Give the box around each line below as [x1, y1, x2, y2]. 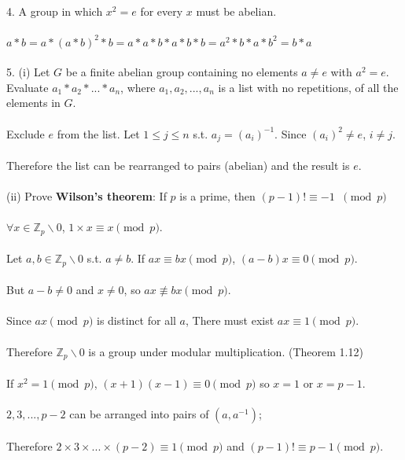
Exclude [6, 125, 45, 142]
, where [120, 79, 156, 95]
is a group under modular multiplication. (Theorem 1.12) [88, 343, 363, 359]
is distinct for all [96, 312, 176, 329]
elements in [6, 94, 61, 111]
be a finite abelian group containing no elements [65, 64, 298, 80]
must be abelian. [196, 3, 277, 19]
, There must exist [185, 312, 274, 329]
